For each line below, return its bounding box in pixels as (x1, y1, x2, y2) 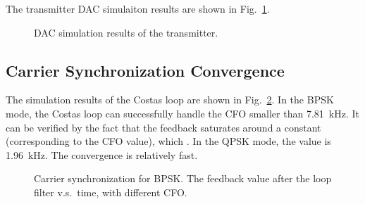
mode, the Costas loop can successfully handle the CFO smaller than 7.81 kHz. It (6, 106, 359, 120)
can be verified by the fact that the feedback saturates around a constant (6, 120, 321, 134)
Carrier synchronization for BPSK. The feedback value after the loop (34, 171, 332, 186)
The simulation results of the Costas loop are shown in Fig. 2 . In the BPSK (6, 92, 334, 107)
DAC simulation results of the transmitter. (34, 25, 218, 39)
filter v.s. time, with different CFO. (34, 184, 187, 199)
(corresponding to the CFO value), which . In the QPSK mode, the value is (6, 134, 331, 148)
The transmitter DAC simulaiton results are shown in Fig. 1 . (6, 1, 270, 15)
